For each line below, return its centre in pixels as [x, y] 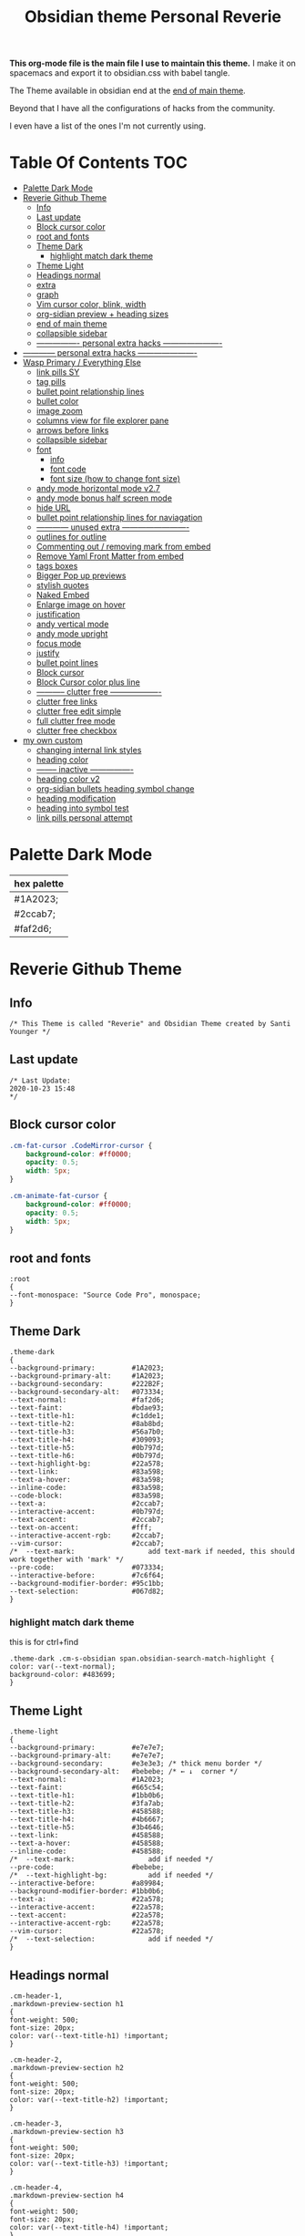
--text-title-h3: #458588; [87, 1812]
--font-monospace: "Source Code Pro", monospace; [106, 1295]
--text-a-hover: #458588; [87, 1844]
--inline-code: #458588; [87, 1852]
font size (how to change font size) [115, 479]
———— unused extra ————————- [113, 527]
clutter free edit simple [78, 711]
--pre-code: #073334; [87, 1568]
